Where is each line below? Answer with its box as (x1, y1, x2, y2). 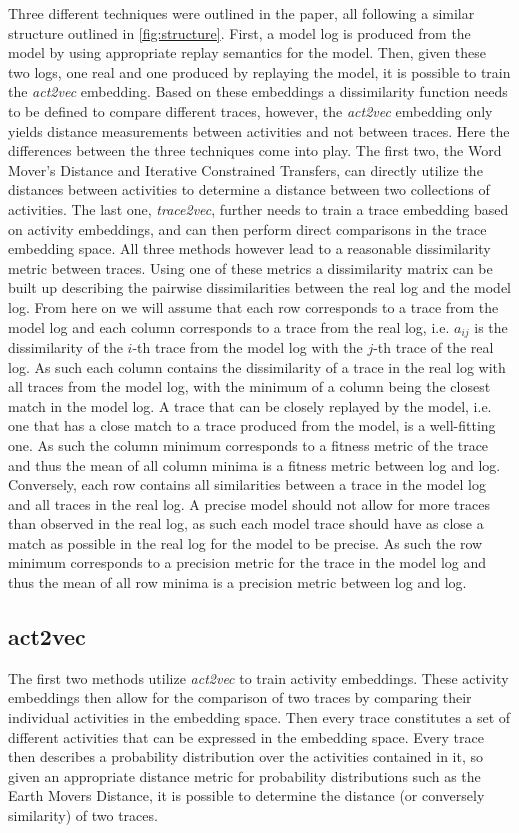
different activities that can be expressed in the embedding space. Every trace (8, 726, 484, 747)
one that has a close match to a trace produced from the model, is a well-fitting (8, 415, 496, 436)
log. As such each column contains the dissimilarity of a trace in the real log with (8, 356, 506, 377)
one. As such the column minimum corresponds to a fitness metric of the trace (8, 434, 489, 455)
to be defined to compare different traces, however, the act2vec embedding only (8, 100, 493, 121)
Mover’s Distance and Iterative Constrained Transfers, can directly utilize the (8, 159, 483, 180)
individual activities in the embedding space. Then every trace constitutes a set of (8, 707, 511, 728)
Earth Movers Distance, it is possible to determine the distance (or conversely (8, 785, 485, 806)
